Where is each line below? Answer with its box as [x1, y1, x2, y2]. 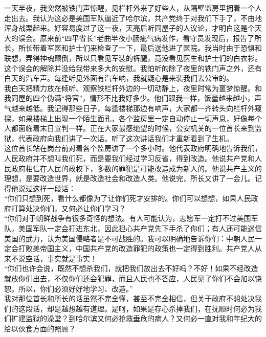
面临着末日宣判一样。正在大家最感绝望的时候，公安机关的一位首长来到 [18, 123, 255, 133]
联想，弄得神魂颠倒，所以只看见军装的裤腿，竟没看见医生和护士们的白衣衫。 [4, 52, 262, 63]
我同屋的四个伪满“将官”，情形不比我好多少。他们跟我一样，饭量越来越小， [4, 93, 255, 103]
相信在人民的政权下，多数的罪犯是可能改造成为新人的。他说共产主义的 [25, 163, 262, 173]
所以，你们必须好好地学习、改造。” [18, 283, 133, 294]
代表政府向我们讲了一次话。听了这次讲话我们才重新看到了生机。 [18, 132, 233, 143]
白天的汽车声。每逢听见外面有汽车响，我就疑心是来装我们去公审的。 [4, 73, 233, 83]
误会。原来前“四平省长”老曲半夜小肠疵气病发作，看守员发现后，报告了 [18, 32, 255, 43]
